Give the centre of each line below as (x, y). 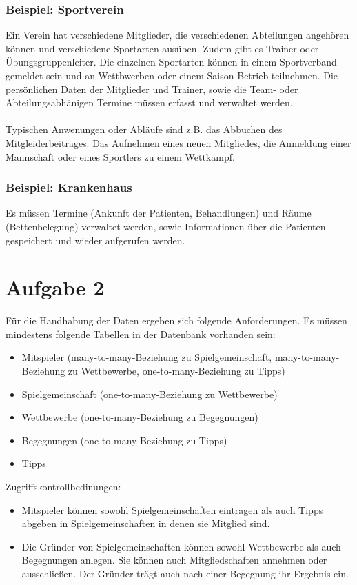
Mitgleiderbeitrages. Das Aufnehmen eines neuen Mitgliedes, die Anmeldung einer (178, 142)
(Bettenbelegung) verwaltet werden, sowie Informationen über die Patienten (166, 226)
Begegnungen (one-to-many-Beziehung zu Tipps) (124, 440)
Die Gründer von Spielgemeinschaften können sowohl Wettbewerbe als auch (181, 546)
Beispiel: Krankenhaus (69, 187)
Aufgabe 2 (55, 287)
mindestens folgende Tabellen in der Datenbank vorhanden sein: (141, 334)
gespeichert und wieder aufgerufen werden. (95, 240)
